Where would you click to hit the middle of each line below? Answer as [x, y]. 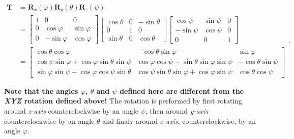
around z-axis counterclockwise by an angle [71, 110]
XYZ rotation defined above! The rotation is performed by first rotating [123, 101]
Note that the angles [41, 91]
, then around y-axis [177, 110]
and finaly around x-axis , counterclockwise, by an [179, 120]
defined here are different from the [182, 91]
